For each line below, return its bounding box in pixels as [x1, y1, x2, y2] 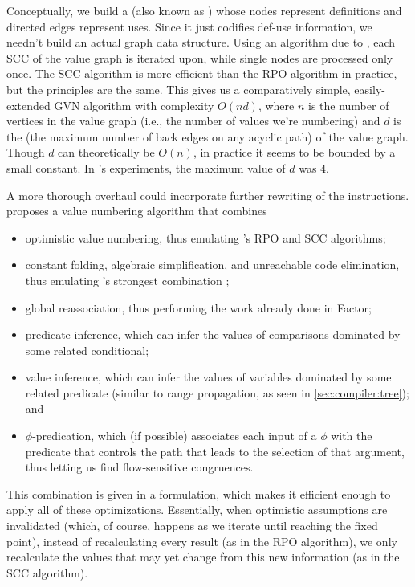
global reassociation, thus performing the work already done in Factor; [25, 299, 372, 316]
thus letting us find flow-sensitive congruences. [25, 459, 254, 475]
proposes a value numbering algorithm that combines [6, 202, 267, 219]
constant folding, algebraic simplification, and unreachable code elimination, [25, 256, 400, 273]
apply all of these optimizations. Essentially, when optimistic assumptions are [6, 501, 388, 518]
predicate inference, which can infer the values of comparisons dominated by [25, 326, 401, 343]
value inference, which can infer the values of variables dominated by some [25, 369, 392, 385]
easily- [354, 80, 385, 97]
